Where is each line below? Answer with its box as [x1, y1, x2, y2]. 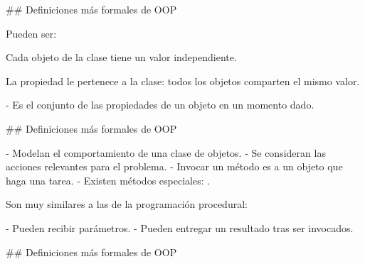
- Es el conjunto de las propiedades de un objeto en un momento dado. [6, 97, 314, 112]
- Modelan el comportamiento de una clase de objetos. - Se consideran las [6, 145, 326, 160]
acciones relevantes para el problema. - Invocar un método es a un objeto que [6, 159, 343, 174]
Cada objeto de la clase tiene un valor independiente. [6, 50, 237, 65]
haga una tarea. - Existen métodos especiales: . [6, 172, 211, 187]
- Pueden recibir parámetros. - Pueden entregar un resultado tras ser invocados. [6, 220, 354, 235]
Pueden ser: [6, 26, 57, 40]
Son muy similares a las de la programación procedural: [6, 197, 248, 211]
